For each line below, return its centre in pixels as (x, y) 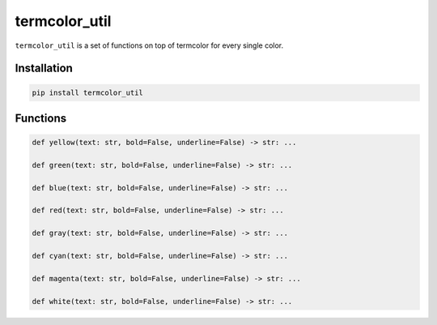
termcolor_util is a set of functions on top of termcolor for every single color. (149, 45)
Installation (44, 68)
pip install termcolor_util (87, 92)
